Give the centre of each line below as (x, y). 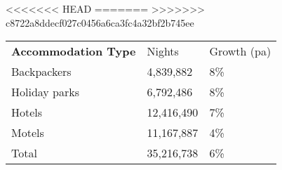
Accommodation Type (74, 51)
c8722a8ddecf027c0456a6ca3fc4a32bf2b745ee (100, 22)
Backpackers (41, 72)
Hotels (27, 112)
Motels (28, 133)
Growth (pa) (240, 51)
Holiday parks (46, 92)
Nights (163, 51)
